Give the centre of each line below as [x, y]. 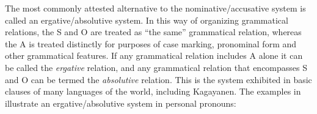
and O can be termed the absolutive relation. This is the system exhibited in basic [158, 79]
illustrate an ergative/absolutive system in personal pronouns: [121, 103]
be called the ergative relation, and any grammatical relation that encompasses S [156, 67]
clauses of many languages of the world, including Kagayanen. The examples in [153, 91]
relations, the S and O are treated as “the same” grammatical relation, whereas [153, 32]
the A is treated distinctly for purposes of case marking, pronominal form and [151, 43]
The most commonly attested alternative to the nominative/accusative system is [155, 8]
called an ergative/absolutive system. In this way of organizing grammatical [147, 20]
